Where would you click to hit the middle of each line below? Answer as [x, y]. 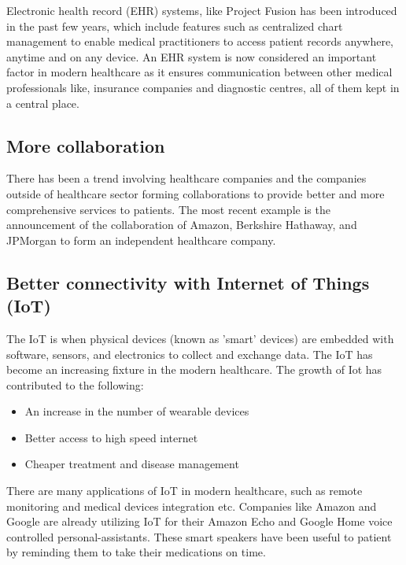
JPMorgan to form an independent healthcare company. [141, 240]
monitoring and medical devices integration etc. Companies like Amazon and [192, 506]
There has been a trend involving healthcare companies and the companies [186, 178]
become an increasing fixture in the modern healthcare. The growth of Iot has [194, 369]
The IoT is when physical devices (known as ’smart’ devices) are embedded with [200, 338]
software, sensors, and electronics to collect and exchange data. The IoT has [190, 354]
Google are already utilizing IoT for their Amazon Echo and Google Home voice [199, 521]
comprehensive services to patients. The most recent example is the [168, 209]
